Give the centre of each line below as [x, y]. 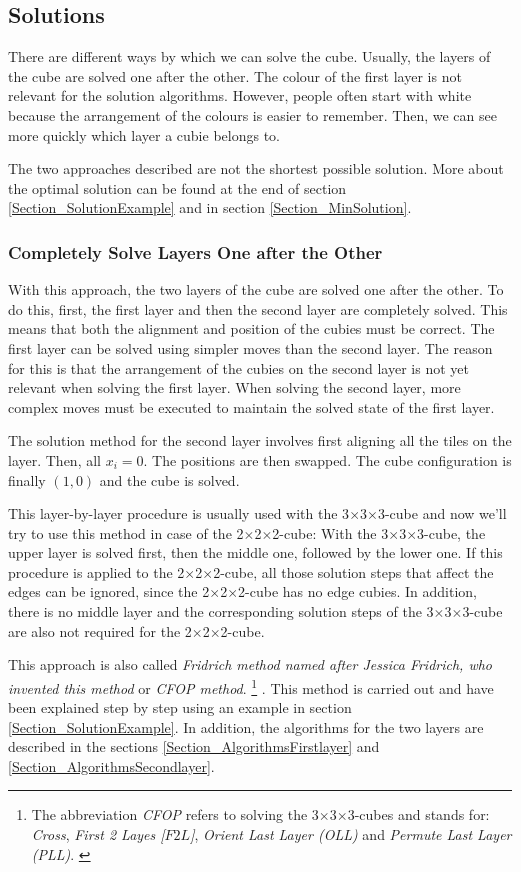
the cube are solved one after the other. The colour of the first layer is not [235, 75]
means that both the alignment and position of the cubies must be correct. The [251, 328]
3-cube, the [451, 532]
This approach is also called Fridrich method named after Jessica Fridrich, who [250, 664]
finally [27, 479]
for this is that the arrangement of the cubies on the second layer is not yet [238, 367]
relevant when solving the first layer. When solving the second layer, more [234, 387]
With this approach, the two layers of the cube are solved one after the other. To [256, 289]
